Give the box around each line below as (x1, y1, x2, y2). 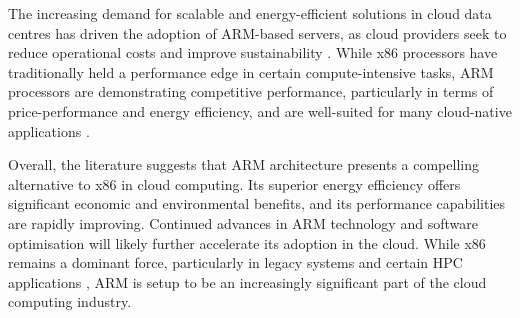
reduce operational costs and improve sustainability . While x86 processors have (8, 42, 498, 63)
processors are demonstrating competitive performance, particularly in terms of (8, 81, 494, 102)
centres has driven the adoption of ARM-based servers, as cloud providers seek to (8, 22, 507, 43)
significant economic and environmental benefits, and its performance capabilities (8, 193, 506, 214)
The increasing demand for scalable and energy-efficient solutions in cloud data (8, 3, 492, 23)
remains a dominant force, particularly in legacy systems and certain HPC (8, 252, 463, 273)
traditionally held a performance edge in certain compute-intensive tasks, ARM (8, 61, 494, 82)
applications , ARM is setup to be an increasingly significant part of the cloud (8, 271, 487, 292)
